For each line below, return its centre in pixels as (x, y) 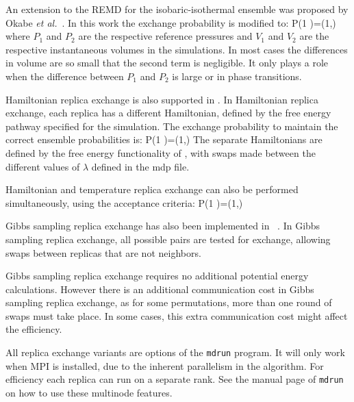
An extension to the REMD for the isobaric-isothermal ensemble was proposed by (177, 9)
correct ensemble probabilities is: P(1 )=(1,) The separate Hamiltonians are (164, 139)
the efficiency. (34, 329)
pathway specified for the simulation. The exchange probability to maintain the (172, 126)
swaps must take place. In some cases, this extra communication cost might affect (177, 315)
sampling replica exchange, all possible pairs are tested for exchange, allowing (168, 239)
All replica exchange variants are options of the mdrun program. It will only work (175, 352)
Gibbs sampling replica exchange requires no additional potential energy (157, 276)
